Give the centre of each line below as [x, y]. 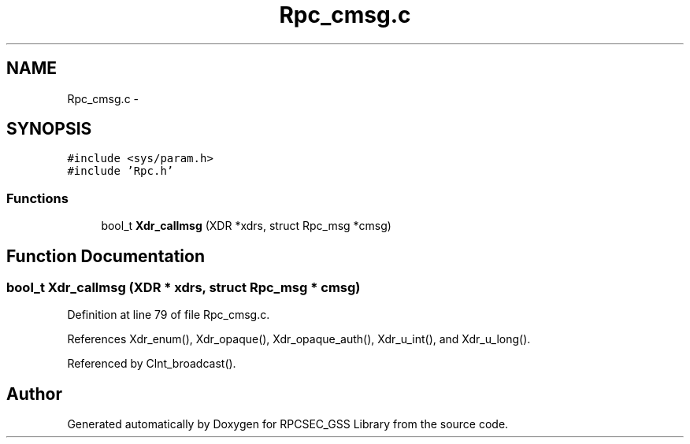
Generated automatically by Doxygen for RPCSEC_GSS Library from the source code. [288, 424]
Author [34, 394]
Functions [37, 198]
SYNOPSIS [49, 129]
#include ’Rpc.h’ [121, 171]
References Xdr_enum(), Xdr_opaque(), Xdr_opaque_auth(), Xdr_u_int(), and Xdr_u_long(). [299, 339]
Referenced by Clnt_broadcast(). [152, 364]
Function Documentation [106, 256]
